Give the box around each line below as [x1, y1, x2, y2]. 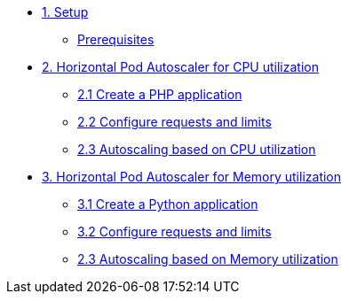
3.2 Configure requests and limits [77, 224, 272, 239]
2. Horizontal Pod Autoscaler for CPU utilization [42, 59, 319, 74]
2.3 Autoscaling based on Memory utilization [77, 251, 338, 266]
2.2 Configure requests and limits [77, 114, 272, 129]
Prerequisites [77, 32, 155, 47]
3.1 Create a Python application [77, 197, 258, 212]
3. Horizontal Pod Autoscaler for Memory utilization [42, 169, 342, 184]
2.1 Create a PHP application [77, 87, 242, 102]
